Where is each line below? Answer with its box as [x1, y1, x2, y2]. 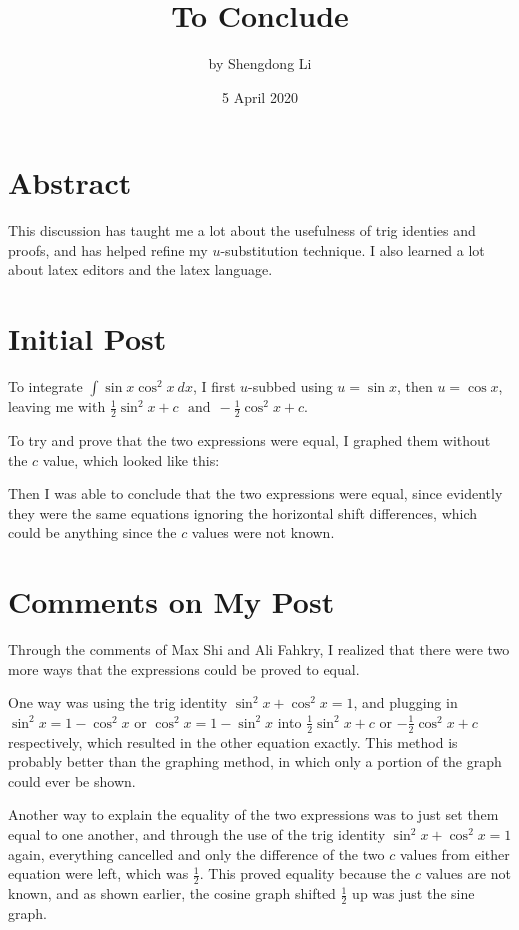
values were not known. [191, 522, 335, 543]
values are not [425, 863, 511, 884]
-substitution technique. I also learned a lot [220, 239, 485, 260]
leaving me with [8, 396, 106, 417]
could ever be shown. [8, 770, 136, 791]
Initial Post [8, 318, 167, 359]
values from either [399, 843, 510, 864]
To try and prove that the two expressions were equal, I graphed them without [8, 429, 491, 450]
